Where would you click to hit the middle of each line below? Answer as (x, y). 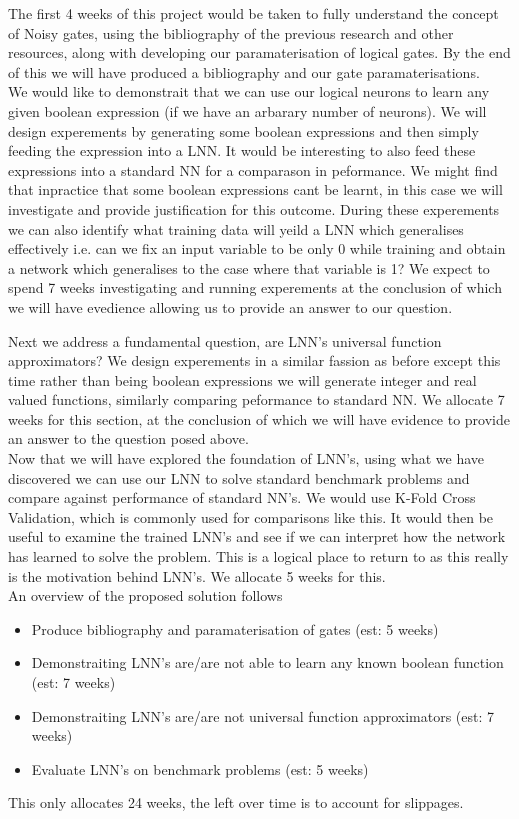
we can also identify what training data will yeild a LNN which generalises (236, 228)
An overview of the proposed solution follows (145, 595)
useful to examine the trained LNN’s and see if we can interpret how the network (257, 536)
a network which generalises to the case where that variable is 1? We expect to (249, 267)
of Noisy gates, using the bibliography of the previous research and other (231, 32)
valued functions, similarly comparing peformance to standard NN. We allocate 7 (256, 399)
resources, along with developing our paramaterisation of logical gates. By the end (259, 52)
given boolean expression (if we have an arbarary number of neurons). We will (247, 110)
